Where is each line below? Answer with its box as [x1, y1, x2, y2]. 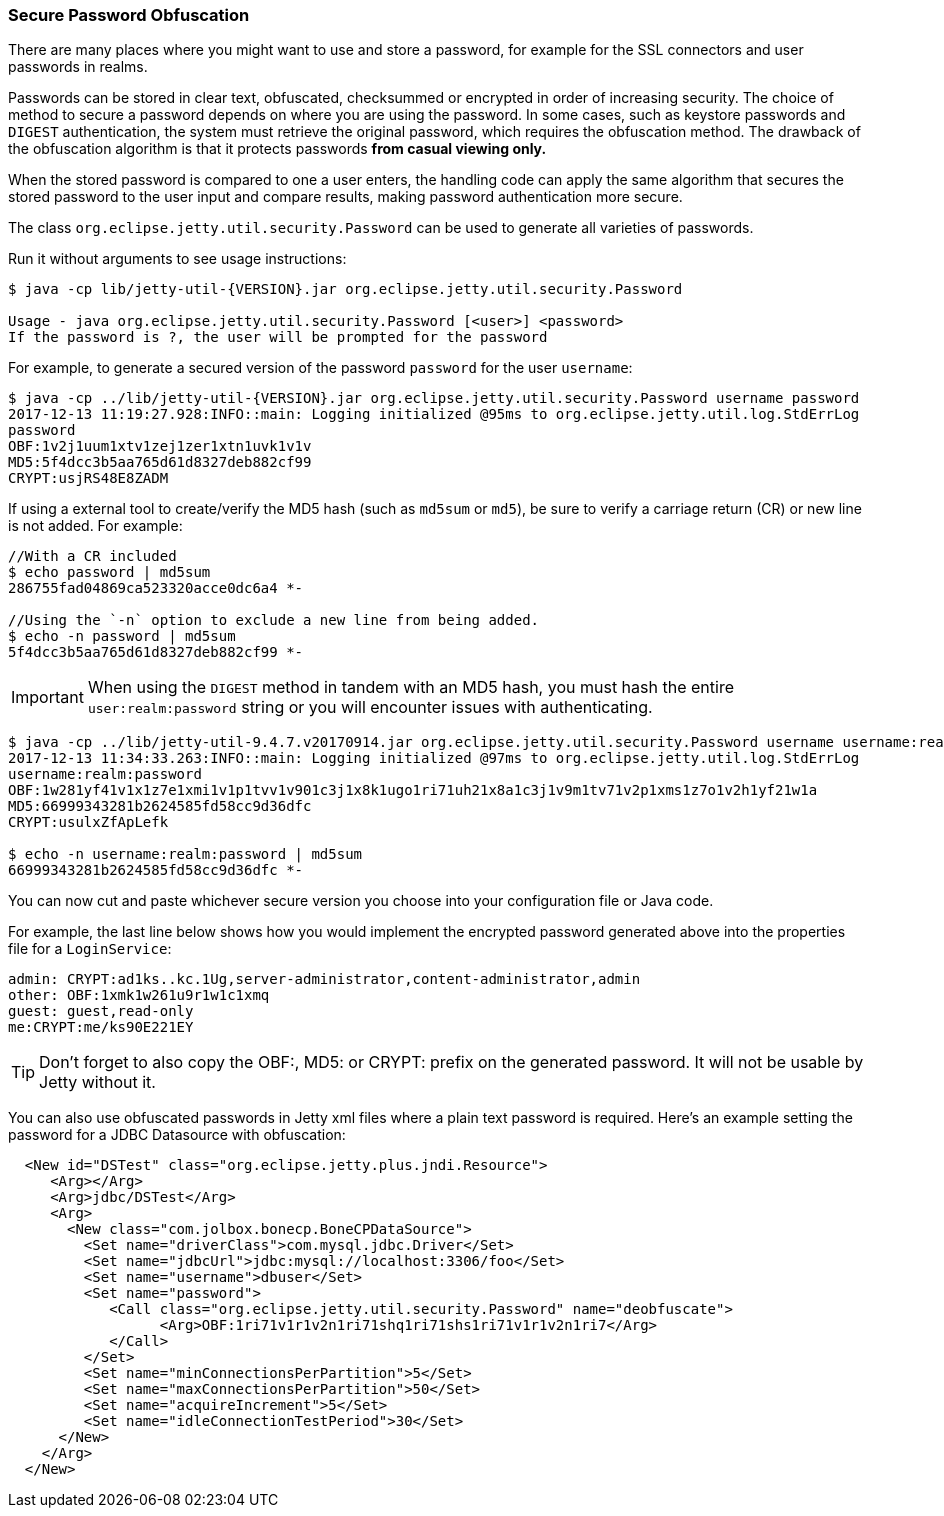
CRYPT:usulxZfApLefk [8, 814, 169, 831]
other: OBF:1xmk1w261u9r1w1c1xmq [8, 987, 270, 1004]
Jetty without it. [39, 1072, 156, 1093]
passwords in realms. [8, 58, 148, 76]
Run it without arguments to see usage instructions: [8, 250, 347, 268]
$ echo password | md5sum [8, 564, 211, 581]
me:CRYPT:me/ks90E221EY [8, 1019, 194, 1036]
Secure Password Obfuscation [8, 5, 250, 25]
